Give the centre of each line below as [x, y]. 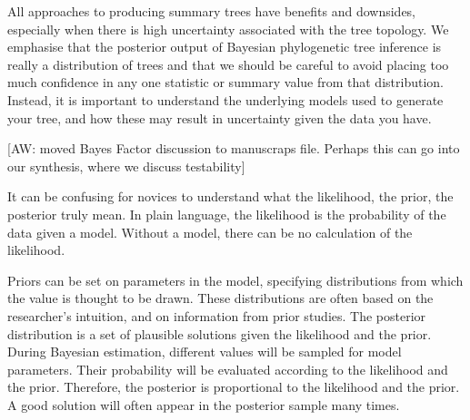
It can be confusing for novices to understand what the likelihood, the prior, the [230, 196]
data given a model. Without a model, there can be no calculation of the [210, 232]
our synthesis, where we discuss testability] [126, 166]
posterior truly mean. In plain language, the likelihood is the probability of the [227, 214]
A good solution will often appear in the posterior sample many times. [204, 404]
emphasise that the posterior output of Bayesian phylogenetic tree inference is [225, 47]
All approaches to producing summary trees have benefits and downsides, [212, 11]
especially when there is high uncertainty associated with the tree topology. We [228, 29]
